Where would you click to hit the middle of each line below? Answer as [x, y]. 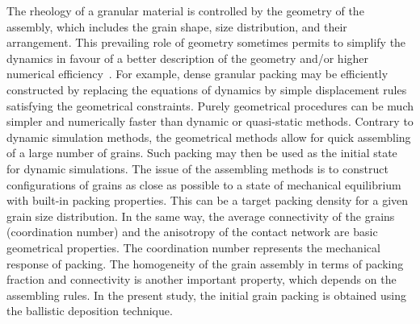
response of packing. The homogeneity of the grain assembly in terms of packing [205, 263]
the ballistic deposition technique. [90, 311]
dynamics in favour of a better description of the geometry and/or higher [188, 58]
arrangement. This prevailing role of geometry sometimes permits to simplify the [206, 42]
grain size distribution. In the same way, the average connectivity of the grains [201, 216]
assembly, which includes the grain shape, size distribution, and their [177, 26]
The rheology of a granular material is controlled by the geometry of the [185, 10]
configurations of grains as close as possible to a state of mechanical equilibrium [204, 184]
